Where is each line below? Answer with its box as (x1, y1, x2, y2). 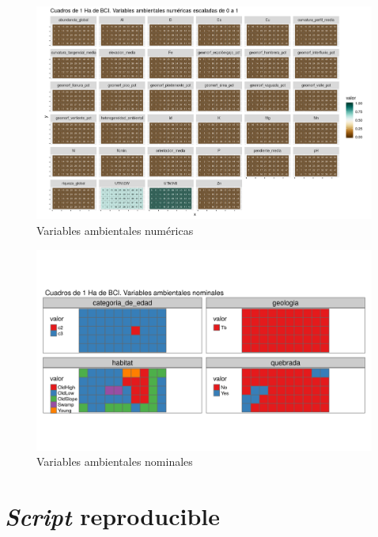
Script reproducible (5, 500, 220, 533)
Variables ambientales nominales (36, 453, 193, 470)
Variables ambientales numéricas (36, 221, 194, 238)
